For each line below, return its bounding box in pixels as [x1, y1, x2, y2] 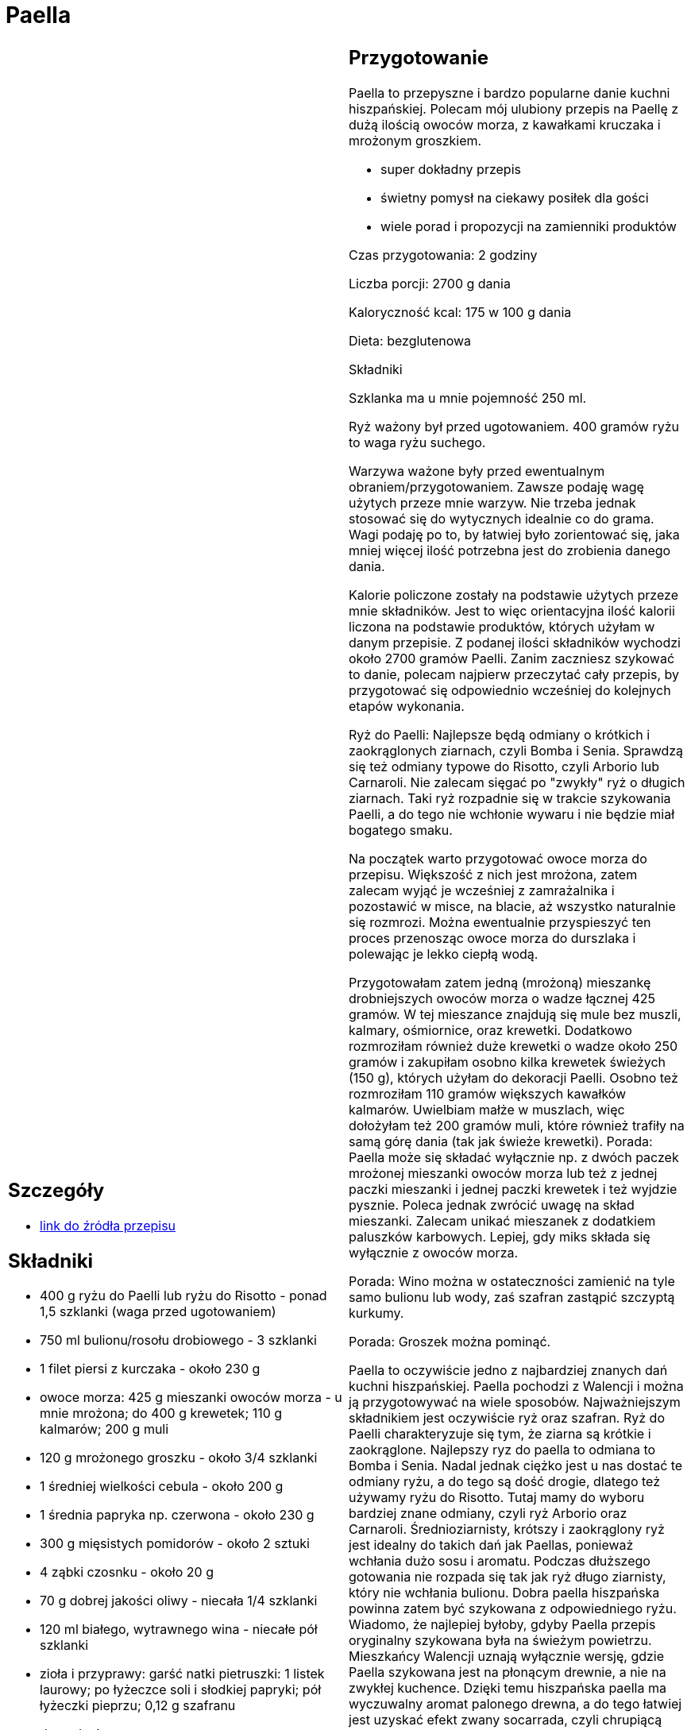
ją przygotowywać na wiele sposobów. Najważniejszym [349, 1393, 681, 1410]
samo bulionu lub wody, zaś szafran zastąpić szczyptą [349, 1288, 675, 1305]
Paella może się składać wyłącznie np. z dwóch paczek [349, 1149, 679, 1165]
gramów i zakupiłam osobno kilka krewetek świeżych [349, 1053, 666, 1070]
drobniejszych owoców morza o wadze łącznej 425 [349, 990, 655, 1006]
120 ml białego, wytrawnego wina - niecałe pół [40, 1621, 318, 1638]
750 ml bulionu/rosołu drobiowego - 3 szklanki [40, 1332, 317, 1349]
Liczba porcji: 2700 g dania [349, 275, 511, 292]
